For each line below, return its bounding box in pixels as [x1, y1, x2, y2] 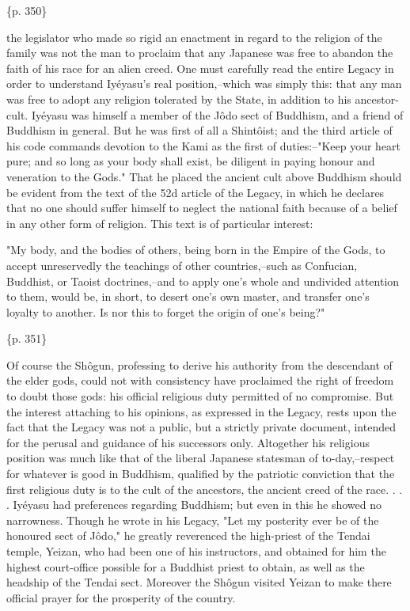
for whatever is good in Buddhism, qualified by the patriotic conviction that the [6, 465, 395, 482]
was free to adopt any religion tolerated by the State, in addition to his [6, 90, 351, 107]
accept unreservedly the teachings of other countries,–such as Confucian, [6, 256, 358, 273]
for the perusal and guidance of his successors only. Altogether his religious [6, 434, 370, 450]
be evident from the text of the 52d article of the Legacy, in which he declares [6, 184, 385, 200]
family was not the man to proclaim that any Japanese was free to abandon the [6, 44, 393, 61]
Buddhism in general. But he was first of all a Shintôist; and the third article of [6, 122, 393, 139]
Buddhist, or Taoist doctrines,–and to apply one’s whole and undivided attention [6, 272, 400, 289]
